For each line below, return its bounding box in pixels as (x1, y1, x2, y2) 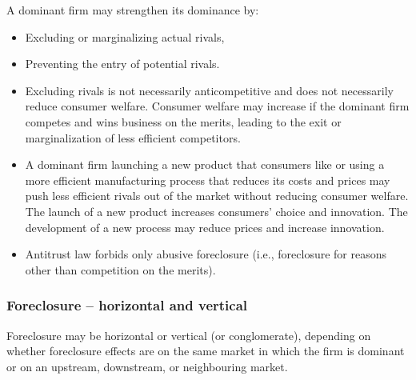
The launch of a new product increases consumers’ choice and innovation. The (25, 202, 408, 219)
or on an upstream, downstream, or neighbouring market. (6, 358, 288, 374)
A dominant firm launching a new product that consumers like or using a (25, 156, 385, 173)
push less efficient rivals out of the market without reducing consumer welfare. (25, 187, 409, 204)
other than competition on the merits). (25, 261, 216, 278)
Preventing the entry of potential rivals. (25, 55, 220, 72)
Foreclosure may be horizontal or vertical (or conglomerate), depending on (6, 326, 371, 343)
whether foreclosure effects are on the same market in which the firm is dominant (6, 342, 405, 359)
